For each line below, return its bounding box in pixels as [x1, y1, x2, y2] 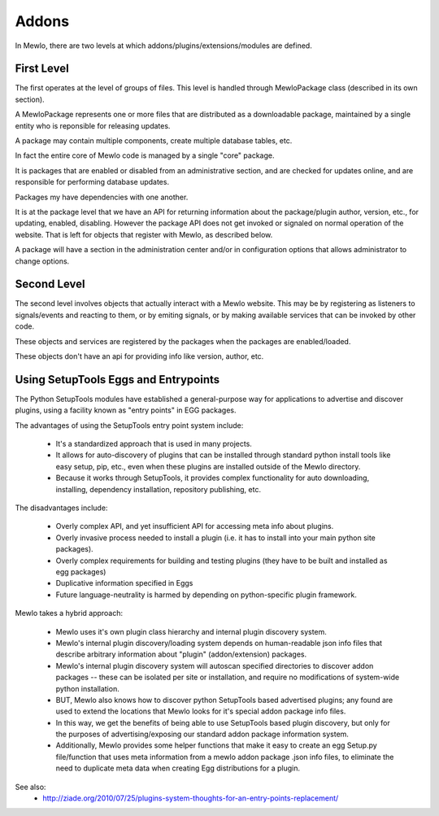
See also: [15, 782, 46, 792]
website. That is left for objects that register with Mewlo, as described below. [15, 229, 273, 239]
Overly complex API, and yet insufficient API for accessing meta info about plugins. [55, 521, 334, 531]
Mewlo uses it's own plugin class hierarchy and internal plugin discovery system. [55, 626, 327, 636]
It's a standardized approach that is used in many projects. [55, 439, 252, 449]
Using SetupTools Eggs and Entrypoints [15, 373, 220, 386]
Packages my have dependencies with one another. [15, 192, 189, 202]
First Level [15, 62, 69, 76]
